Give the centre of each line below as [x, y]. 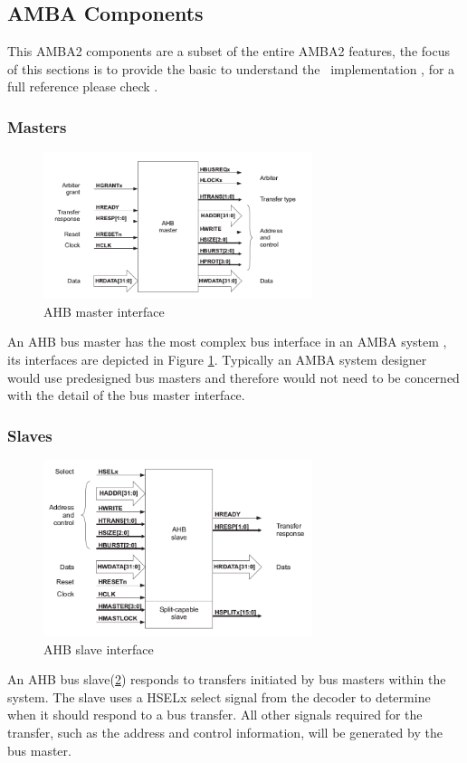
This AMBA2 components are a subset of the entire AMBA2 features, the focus [229, 51]
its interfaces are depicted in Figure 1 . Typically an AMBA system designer [217, 360]
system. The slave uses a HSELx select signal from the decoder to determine [219, 696]
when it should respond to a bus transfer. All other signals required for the [215, 715]
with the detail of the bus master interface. [126, 395]
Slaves [30, 435]
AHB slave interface [99, 649]
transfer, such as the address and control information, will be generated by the [225, 733]
